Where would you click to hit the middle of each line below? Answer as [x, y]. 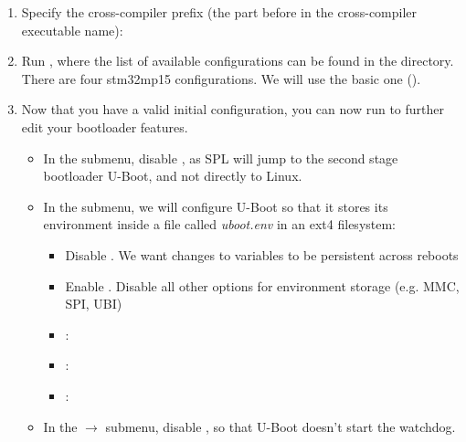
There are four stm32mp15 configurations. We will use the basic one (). [221, 78]
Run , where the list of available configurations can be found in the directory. [238, 61]
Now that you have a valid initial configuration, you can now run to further [233, 109]
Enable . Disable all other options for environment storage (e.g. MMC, [262, 285]
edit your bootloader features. [105, 126]
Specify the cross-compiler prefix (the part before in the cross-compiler [219, 12]
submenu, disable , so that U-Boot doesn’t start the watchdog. [281, 426]
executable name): [72, 30]
